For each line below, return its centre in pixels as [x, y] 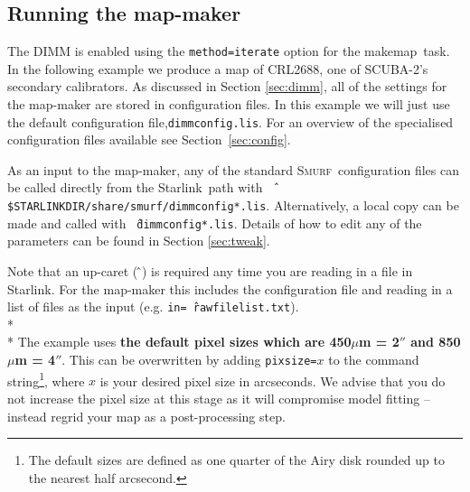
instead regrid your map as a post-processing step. [146, 416]
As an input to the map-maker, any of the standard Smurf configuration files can [233, 169]
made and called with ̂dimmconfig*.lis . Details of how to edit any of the [215, 223]
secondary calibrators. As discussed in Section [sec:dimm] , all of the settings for [227, 86]
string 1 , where [46, 379]
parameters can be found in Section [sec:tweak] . [139, 241]
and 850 [436, 342]
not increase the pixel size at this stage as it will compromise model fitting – [219, 398]
